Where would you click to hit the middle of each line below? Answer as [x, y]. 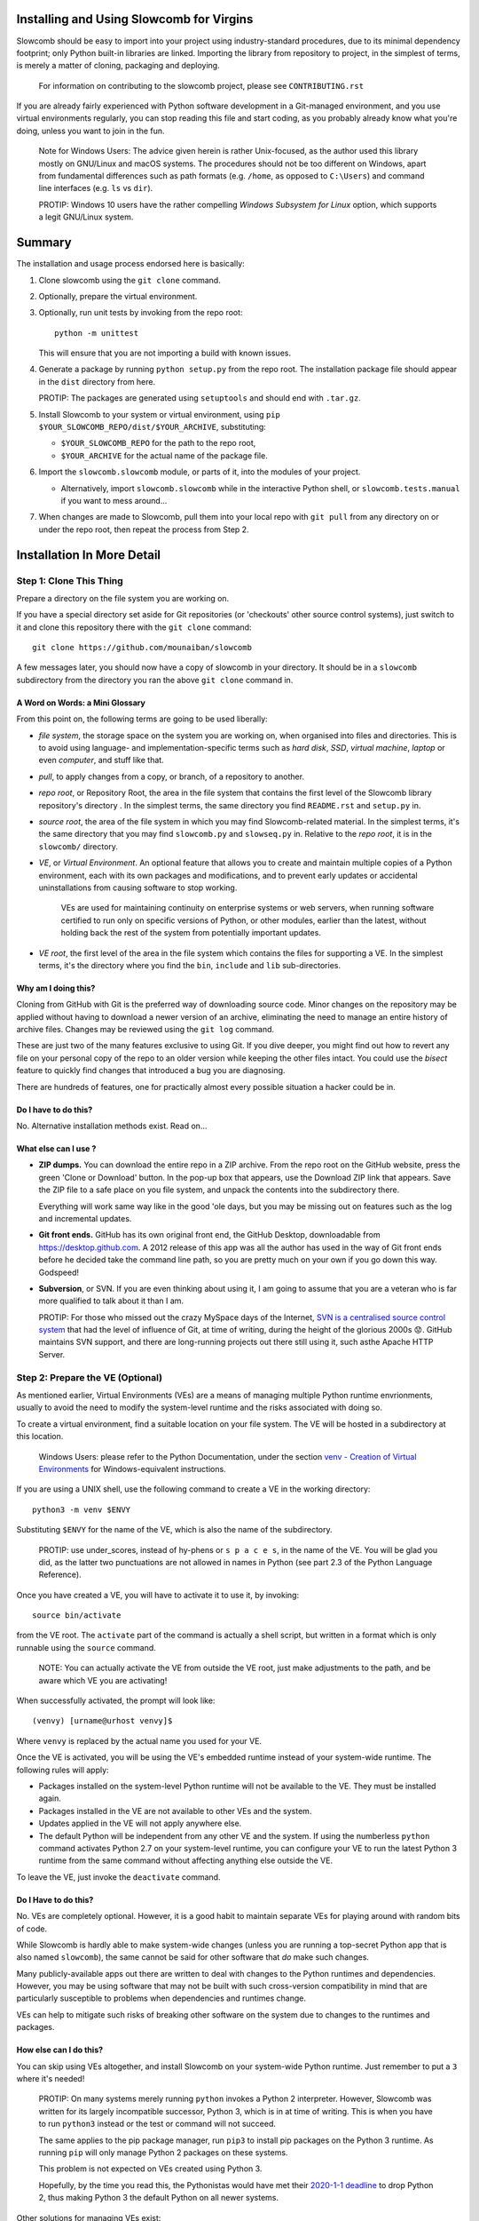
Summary [44, 243]
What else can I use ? [56, 1149]
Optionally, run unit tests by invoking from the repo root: [141, 313]
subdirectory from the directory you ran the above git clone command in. [155, 680]
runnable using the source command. [86, 1647]
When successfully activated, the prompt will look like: [116, 1700]
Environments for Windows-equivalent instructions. [132, 1469]
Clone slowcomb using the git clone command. [130, 280]
